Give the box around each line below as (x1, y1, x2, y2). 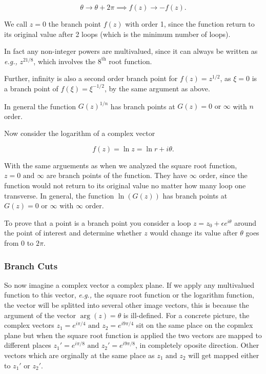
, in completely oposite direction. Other (135, 340, 259, 350)
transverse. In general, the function (4, 190, 114, 201)
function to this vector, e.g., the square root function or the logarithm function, (4, 289, 254, 300)
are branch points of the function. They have (46, 170, 188, 181)
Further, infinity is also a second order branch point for (4, 73, 178, 84)
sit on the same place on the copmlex (136, 320, 253, 330)
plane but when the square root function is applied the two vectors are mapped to (4, 329, 262, 340)
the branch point (48, 18, 101, 29)
